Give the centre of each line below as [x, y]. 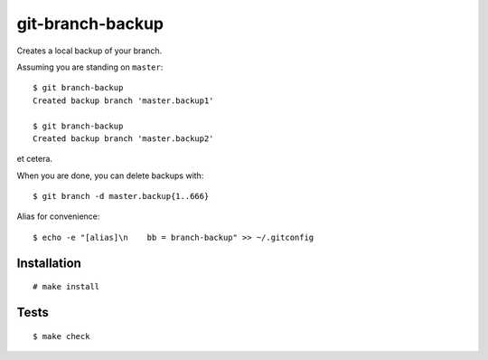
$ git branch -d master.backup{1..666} [121, 196]
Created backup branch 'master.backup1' [123, 100]
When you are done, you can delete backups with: [110, 175]
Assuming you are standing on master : [90, 67]
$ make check [61, 336]
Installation [49, 263]
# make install [66, 287]
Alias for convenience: [58, 216]
